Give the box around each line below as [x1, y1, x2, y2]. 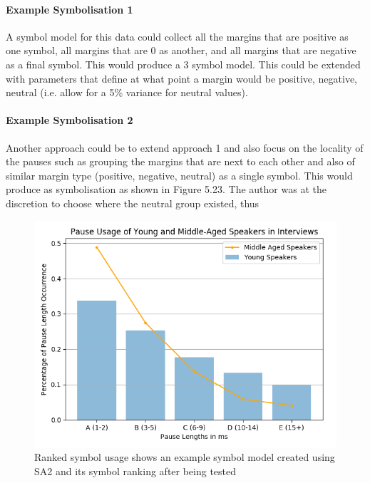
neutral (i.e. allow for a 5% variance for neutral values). [6, 85, 248, 100]
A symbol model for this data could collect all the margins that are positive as [6, 28, 349, 43]
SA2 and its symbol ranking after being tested [34, 463, 237, 478]
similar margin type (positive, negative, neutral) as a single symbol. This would [6, 167, 353, 182]
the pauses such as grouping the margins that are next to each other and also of [6, 154, 355, 169]
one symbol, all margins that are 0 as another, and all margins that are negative [6, 43, 356, 58]
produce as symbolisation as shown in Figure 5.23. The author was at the [6, 182, 327, 197]
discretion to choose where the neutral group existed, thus [6, 195, 259, 210]
